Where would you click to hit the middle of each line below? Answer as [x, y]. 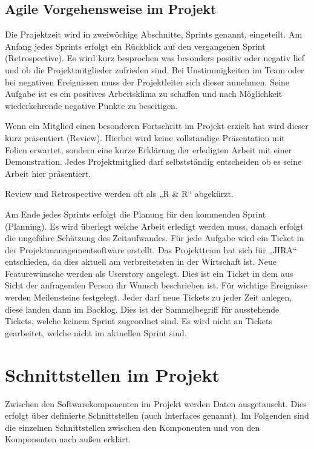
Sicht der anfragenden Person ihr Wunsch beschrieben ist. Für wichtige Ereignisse [156, 285]
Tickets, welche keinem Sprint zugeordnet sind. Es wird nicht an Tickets [139, 321]
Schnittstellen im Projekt [113, 374]
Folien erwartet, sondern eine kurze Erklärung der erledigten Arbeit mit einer [149, 149]
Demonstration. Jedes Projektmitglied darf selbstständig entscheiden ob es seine [153, 161]
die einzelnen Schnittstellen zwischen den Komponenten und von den [132, 427]
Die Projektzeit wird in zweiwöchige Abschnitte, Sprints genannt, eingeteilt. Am [154, 34]
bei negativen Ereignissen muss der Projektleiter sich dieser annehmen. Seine [147, 81]
